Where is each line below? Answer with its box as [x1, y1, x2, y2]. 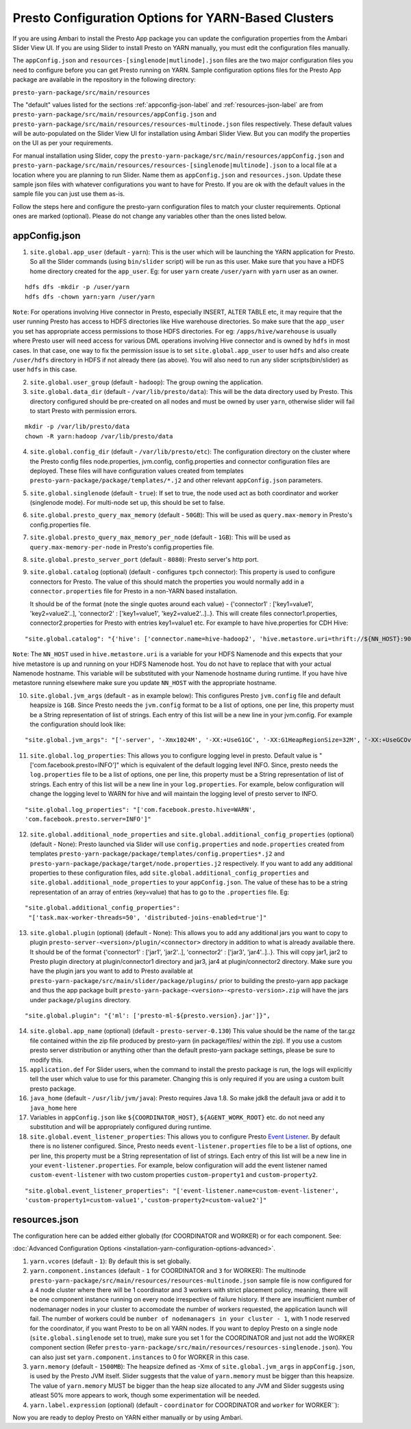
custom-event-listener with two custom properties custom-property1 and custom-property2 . [29, 1171, 318, 1179]
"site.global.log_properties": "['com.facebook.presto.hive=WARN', [25, 806, 256, 813]
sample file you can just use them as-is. [12, 190, 125, 198]
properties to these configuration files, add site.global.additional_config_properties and [29, 869, 310, 877]
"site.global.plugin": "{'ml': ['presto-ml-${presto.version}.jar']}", [25, 1012, 271, 1020]
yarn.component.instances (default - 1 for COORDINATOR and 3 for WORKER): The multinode [29, 1267, 306, 1275]
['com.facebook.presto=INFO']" [29, 761, 120, 769]
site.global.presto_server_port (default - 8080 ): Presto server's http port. [29, 556, 259, 564]
